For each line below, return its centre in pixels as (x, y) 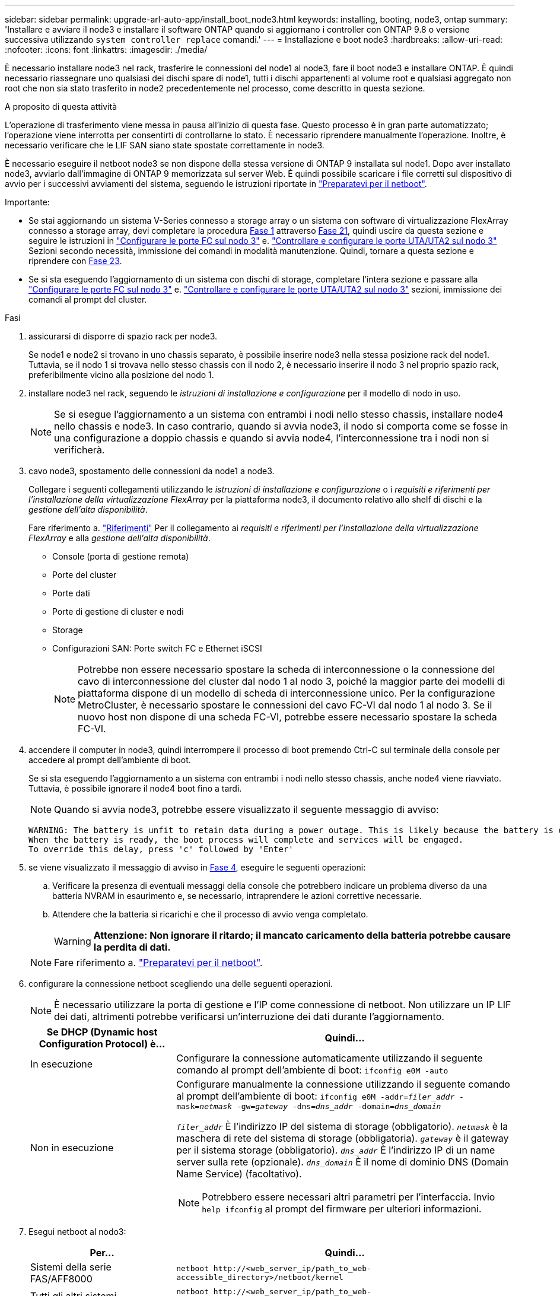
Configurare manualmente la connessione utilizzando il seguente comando (343, 1084)
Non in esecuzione (72, 1147)
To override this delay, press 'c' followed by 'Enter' (161, 849)
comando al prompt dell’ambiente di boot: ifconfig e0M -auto (312, 1070)
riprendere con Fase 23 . (75, 261)
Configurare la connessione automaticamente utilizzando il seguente (330, 1058)
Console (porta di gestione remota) (121, 556)
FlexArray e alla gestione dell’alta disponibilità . (120, 538)
